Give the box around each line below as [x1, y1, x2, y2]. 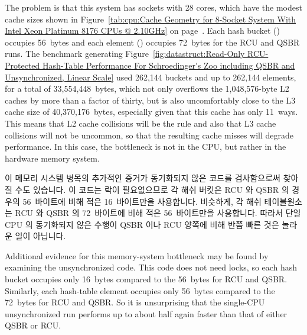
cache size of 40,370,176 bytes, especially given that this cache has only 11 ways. [5, 105, 298, 118]
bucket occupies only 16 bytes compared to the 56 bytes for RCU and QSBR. [5, 273, 288, 285]
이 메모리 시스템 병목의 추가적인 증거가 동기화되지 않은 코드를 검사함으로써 [5, 172, 280, 184]
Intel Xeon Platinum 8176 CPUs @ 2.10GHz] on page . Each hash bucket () [5, 24, 280, 37]
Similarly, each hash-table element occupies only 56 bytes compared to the [5, 284, 275, 297]
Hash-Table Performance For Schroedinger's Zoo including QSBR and [43, 59, 295, 71]
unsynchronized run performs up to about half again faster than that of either [5, 307, 288, 320]
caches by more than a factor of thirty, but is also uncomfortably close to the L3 [5, 94, 296, 106]
